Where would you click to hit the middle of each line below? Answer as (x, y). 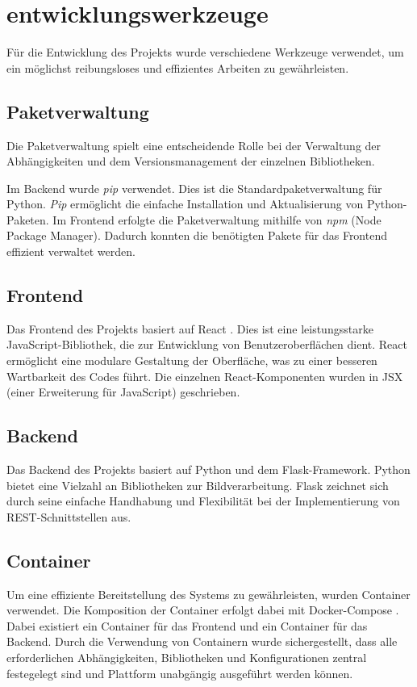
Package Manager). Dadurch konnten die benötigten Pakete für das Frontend (197, 235)
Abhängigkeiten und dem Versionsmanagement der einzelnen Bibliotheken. (191, 161)
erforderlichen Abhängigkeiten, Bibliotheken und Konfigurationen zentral (187, 657)
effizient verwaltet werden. (71, 251)
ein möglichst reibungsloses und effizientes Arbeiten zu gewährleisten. (178, 67)
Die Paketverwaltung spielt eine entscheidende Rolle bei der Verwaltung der (194, 145)
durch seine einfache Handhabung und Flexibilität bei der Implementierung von (203, 501)
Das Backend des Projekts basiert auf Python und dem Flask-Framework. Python (208, 469)
